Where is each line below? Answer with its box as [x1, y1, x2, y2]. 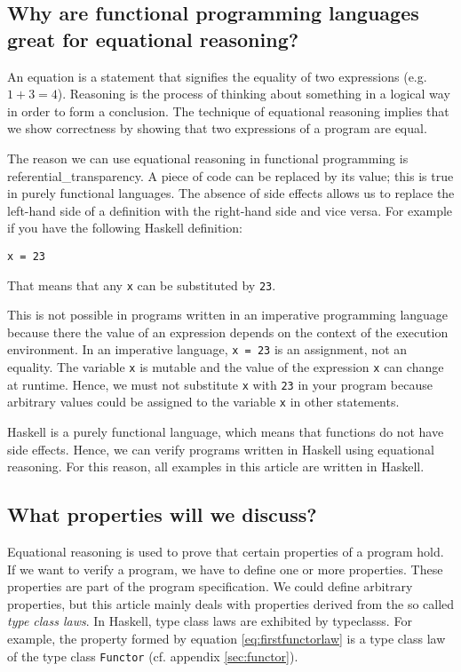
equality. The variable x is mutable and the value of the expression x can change [7, 358, 444, 376]
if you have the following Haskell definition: [7, 218, 242, 237]
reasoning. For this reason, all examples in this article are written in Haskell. [7, 457, 425, 476]
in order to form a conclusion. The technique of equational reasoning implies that [7, 101, 449, 120]
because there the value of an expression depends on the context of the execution [7, 322, 449, 341]
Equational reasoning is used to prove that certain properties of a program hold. [7, 542, 444, 561]
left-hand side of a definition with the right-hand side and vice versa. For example [7, 201, 453, 219]
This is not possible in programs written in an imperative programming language [7, 305, 449, 324]
